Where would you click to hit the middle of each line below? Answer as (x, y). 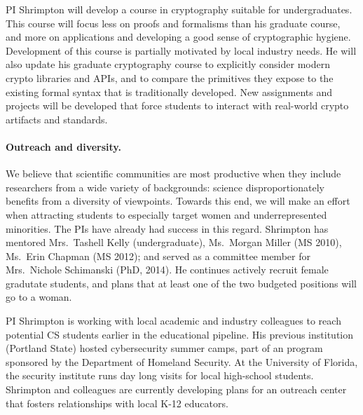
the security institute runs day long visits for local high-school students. (160, 375)
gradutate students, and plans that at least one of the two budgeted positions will (181, 283)
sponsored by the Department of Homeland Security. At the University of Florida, (182, 361)
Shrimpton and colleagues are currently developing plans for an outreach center (176, 389)
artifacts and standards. (57, 119)
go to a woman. (39, 297)
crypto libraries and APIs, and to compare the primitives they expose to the (170, 77)
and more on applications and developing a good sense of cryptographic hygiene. (178, 37)
